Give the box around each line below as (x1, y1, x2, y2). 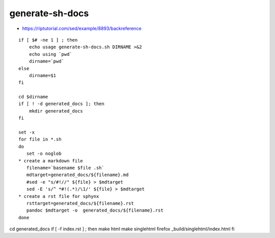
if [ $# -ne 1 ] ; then (18, 37, 78, 43)
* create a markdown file (18, 158, 84, 163)
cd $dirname (18, 94, 48, 100)
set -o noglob (26, 151, 62, 157)
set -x (18, 129, 35, 135)
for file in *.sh (18, 137, 62, 142)
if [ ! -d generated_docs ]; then (18, 101, 104, 107)
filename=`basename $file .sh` (26, 165, 104, 171)
